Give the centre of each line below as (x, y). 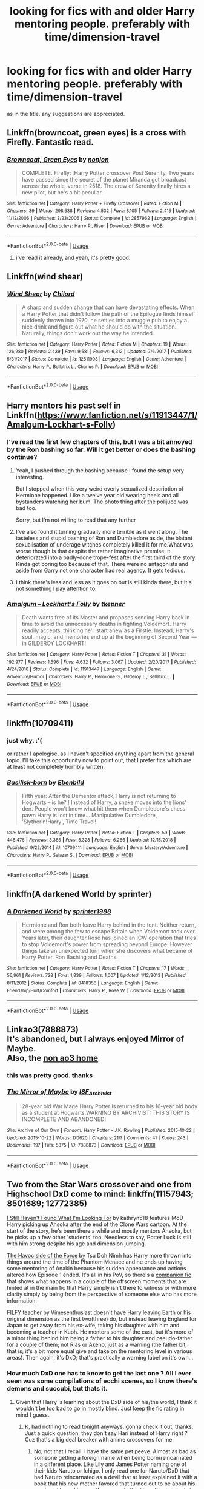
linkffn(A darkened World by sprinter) (79, 894)
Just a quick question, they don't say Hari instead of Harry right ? (106, 1433)
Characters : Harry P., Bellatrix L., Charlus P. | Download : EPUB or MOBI (82, 366)
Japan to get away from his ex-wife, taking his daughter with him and (93, 1326)
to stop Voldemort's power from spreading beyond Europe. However (107, 944)
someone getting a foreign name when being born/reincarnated (113, 1457)
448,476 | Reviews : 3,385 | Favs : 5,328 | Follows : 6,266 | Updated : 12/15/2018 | (91, 840)
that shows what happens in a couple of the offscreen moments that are (97, 1281)
